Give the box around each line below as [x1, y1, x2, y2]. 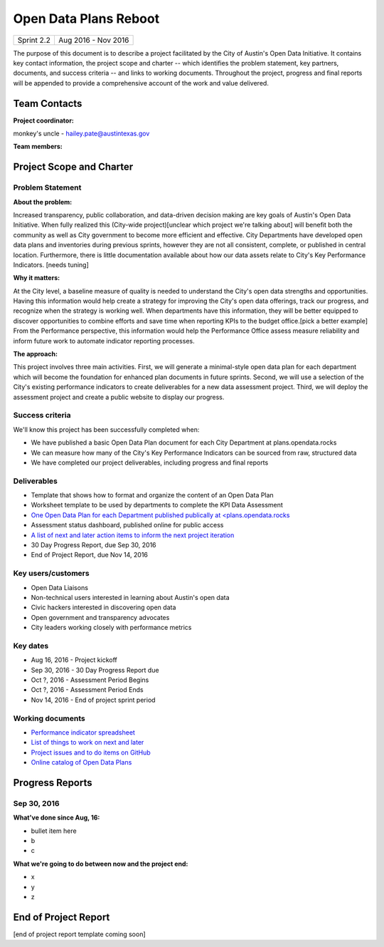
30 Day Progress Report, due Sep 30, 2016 [31, 541, 156, 549]
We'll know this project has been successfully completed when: [13, 425, 200, 434]
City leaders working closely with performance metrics [31, 623, 192, 632]
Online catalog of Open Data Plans [31, 758, 132, 767]
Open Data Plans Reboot [13, 11, 160, 26]
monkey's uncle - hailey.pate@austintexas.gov [13, 129, 150, 138]
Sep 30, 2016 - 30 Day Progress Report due [31, 666, 159, 674]
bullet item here [31, 827, 78, 835]
